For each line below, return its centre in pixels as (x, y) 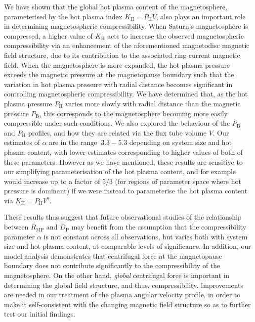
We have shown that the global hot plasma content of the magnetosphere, (116, 6)
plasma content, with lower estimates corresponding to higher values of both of (124, 152)
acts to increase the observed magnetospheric (175, 35)
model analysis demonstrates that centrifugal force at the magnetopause (113, 255)
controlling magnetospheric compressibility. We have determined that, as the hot (126, 94)
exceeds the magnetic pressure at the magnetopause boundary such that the (119, 74)
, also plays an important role (201, 16)
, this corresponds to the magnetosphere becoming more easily (133, 113)
